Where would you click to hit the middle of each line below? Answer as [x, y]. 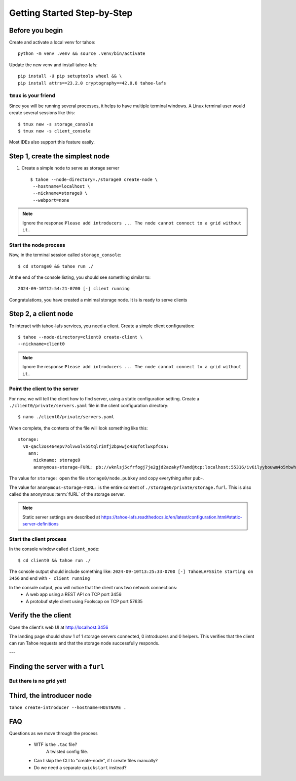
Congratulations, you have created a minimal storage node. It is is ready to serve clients [98, 300]
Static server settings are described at [61, 517]
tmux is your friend [32, 95]
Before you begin [36, 30]
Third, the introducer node [51, 696]
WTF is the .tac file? [55, 744]
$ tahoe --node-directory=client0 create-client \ [80, 337]
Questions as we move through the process [54, 734]
